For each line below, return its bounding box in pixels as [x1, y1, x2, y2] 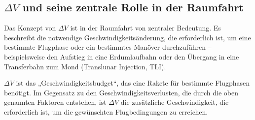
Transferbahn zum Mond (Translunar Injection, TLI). [4, 61, 166, 71]
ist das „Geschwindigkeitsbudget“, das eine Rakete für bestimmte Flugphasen [16, 78, 250, 88]
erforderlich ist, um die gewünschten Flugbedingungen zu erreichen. [4, 106, 208, 117]
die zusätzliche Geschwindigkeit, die [120, 97, 229, 107]
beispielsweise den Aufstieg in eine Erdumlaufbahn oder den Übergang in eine [4, 51, 239, 61]
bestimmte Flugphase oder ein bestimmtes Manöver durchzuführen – [4, 42, 212, 52]
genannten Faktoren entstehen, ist [4, 97, 107, 107]
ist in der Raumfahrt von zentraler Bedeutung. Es [70, 23, 221, 33]
